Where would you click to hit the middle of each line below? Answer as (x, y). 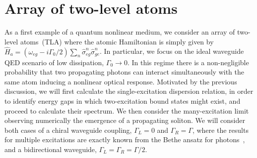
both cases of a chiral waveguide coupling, (68, 130)
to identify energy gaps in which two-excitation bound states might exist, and (123, 100)
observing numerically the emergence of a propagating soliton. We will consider (125, 120)
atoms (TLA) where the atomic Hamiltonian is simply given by (117, 41)
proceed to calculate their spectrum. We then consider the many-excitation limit (127, 110)
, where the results (220, 130)
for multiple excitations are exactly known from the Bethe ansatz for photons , (125, 139)
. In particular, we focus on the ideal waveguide (172, 51)
